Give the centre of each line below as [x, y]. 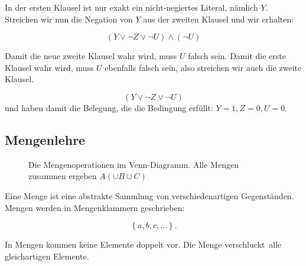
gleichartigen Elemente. [47, 256]
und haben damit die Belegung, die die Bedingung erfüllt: [109, 107]
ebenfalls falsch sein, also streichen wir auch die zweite [203, 67]
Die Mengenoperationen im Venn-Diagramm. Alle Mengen [134, 164]
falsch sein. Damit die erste [237, 56]
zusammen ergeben [63, 176]
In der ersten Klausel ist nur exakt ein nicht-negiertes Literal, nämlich [131, 7]
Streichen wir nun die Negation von [69, 19]
